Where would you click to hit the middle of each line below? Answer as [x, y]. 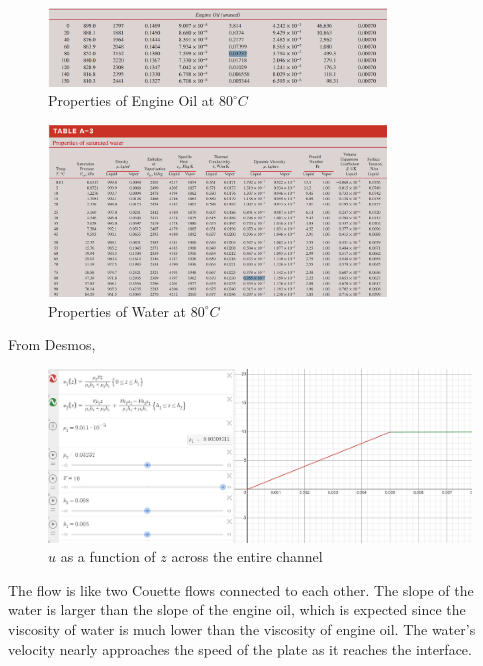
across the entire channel [247, 556]
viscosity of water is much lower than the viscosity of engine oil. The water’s [242, 629]
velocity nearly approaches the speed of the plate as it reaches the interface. [240, 648]
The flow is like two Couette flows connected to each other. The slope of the [241, 589]
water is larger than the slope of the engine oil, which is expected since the [237, 609]
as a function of [108, 556]
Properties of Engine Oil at [131, 100]
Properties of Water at [117, 310]
